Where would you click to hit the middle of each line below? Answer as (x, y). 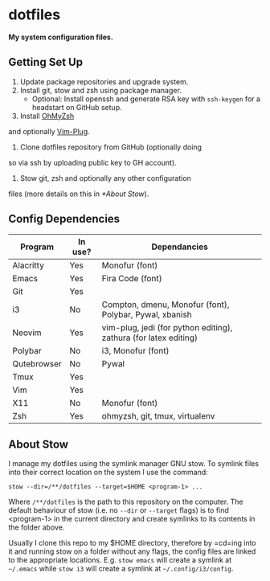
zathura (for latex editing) (150, 338)
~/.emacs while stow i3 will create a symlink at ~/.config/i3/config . (121, 569)
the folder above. (37, 527)
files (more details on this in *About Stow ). (79, 194)
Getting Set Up (45, 62)
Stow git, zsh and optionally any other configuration (105, 178)
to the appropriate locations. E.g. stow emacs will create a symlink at (120, 560)
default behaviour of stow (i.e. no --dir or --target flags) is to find (119, 510)
